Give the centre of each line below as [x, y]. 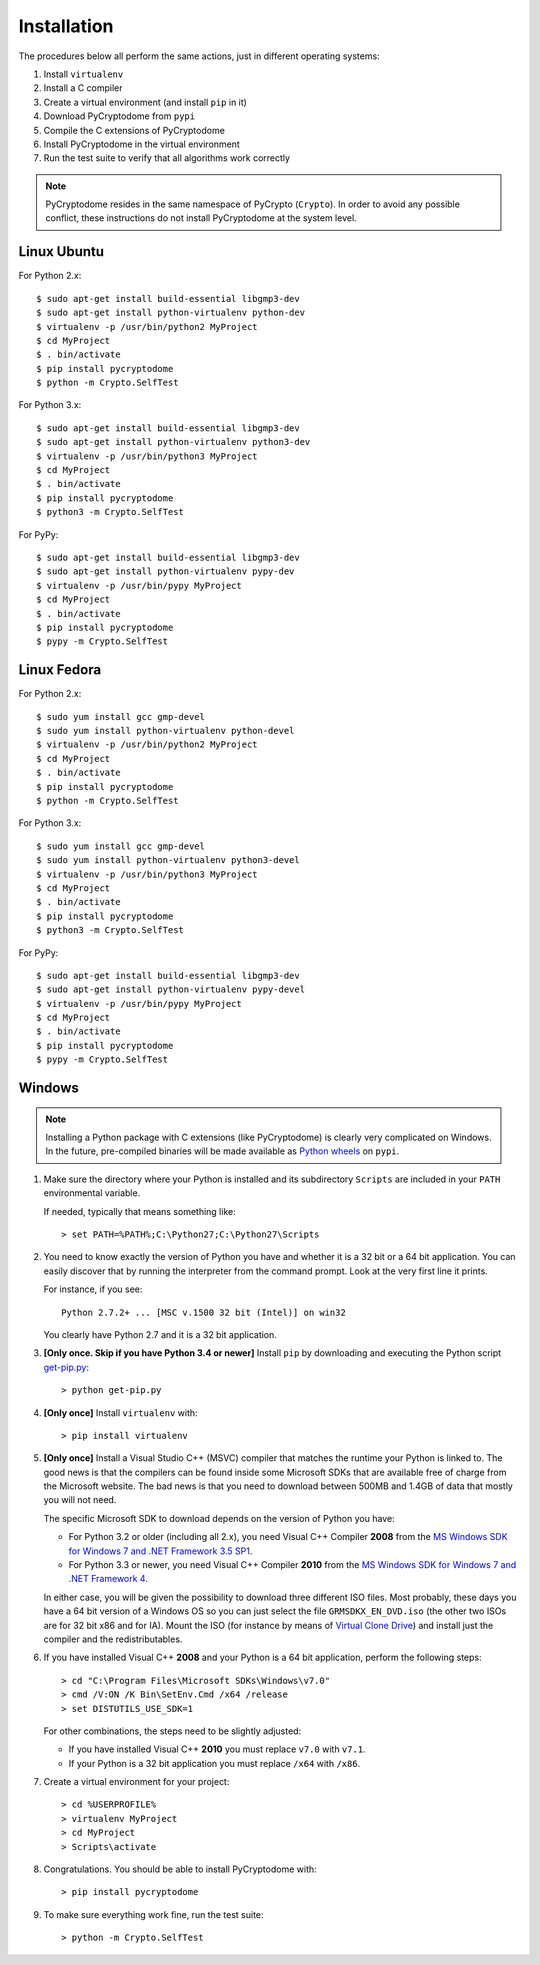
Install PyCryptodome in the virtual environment [141, 144]
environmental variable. [92, 1193]
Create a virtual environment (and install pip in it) [145, 102]
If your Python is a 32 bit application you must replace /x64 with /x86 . [214, 1763]
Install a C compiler [83, 88]
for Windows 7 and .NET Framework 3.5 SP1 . [160, 1551]
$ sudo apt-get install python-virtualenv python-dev [170, 313]
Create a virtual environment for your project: [136, 1782]
